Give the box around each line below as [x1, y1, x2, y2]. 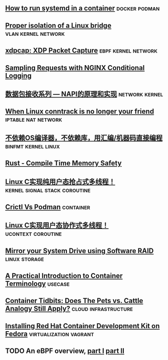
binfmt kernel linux [5, 141, 60, 150]
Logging [5, 71, 32, 80]
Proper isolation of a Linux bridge [5, 21, 112, 30]
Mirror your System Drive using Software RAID [5, 246, 154, 255]
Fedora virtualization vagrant [5, 329, 95, 338]
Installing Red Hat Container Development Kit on [5, 322, 160, 330]
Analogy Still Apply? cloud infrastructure [5, 304, 133, 313]
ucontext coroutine [5, 229, 62, 238]
